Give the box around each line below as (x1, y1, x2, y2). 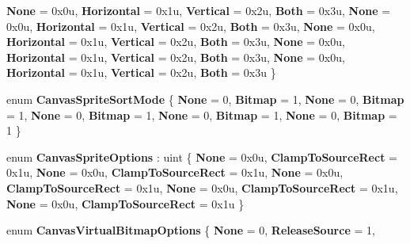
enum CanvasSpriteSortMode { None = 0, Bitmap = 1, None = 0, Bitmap (6, 90, 404, 107)
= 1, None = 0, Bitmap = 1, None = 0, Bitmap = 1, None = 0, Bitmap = (6, 106, 397, 123)
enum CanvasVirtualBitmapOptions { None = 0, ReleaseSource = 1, (6, 222, 375, 238)
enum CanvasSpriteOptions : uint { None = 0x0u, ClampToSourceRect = (6, 148, 397, 165)
